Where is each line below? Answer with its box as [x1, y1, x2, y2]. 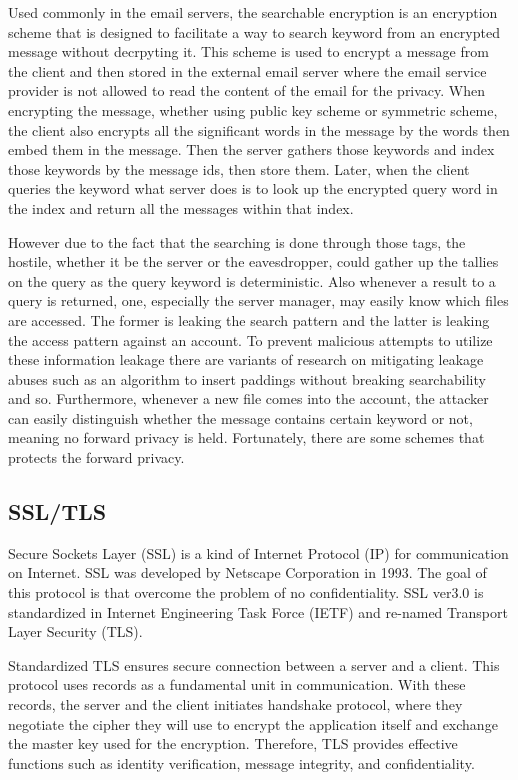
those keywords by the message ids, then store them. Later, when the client [8, 158, 470, 179]
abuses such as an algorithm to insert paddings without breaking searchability [8, 368, 486, 389]
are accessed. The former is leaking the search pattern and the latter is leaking [8, 309, 490, 330]
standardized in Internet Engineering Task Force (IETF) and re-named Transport [8, 601, 508, 622]
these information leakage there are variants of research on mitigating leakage [8, 349, 484, 370]
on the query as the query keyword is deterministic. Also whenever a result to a [8, 270, 496, 291]
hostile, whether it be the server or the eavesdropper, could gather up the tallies [8, 251, 499, 272]
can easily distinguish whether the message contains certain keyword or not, [8, 407, 473, 428]
